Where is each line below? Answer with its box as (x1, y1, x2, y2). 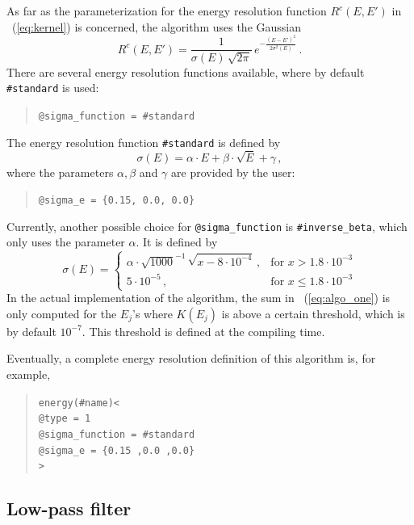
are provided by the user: (171, 163, 295, 180)
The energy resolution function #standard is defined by (6, 133, 281, 150)
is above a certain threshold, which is (221, 304, 405, 321)
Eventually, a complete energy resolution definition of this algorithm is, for (6, 350, 376, 367)
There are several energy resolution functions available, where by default (6, 63, 365, 80)
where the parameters (6, 163, 114, 180)
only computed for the (6, 304, 117, 321)
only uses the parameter (6, 233, 125, 250)
